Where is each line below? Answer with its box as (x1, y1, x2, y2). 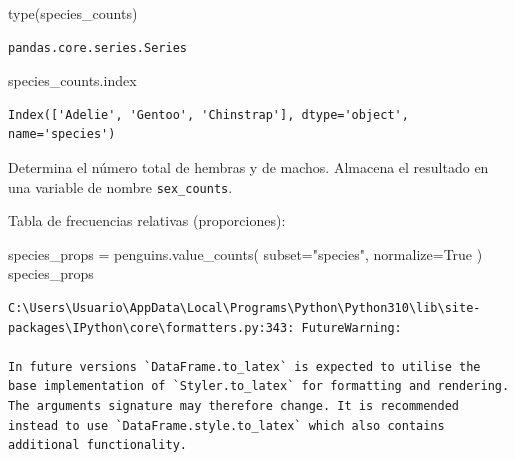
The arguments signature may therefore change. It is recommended (8, 398, 460, 413)
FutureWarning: (301, 320, 402, 335)
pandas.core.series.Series (8, 40, 187, 55)
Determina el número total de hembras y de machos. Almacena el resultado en (8, 156, 489, 177)
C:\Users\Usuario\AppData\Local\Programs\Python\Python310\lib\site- (8, 301, 481, 315)
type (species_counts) (8, 3, 138, 23)
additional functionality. (8, 438, 187, 453)
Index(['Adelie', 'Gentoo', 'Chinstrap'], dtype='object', (8, 107, 409, 122)
